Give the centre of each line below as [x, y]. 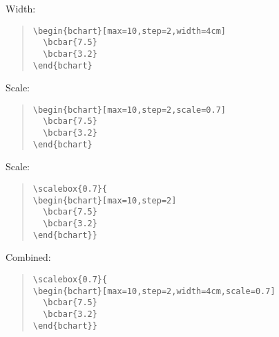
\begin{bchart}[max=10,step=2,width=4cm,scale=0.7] [154, 291]
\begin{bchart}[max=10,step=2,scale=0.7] [129, 110]
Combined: [28, 257]
